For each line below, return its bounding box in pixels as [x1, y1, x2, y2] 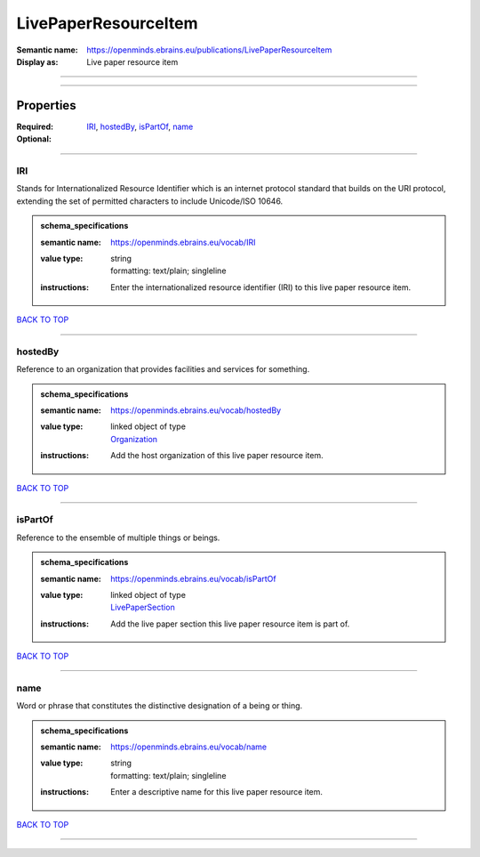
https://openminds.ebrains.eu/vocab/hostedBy [110, 405, 282, 416]
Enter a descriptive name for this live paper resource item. [110, 787, 324, 797]
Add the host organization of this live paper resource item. [110, 450, 324, 461]
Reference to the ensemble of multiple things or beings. [16, 532, 220, 543]
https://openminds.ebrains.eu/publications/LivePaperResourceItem [86, 44, 332, 55]
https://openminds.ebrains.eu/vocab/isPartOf [110, 573, 276, 584]
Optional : [16, 133, 52, 144]
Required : [16, 121, 53, 132]
